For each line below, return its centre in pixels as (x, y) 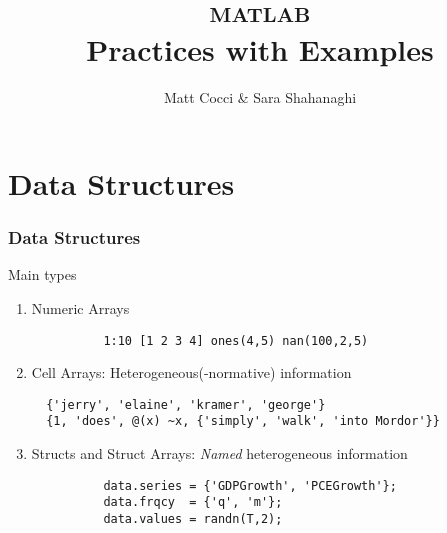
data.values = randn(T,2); (193, 518)
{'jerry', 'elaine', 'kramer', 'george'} (186, 404)
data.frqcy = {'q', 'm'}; (193, 502)
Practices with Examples (260, 49)
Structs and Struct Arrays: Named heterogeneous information (219, 453)
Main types (42, 274)
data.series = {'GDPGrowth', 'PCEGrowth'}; (250, 485)
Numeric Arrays (80, 307)
